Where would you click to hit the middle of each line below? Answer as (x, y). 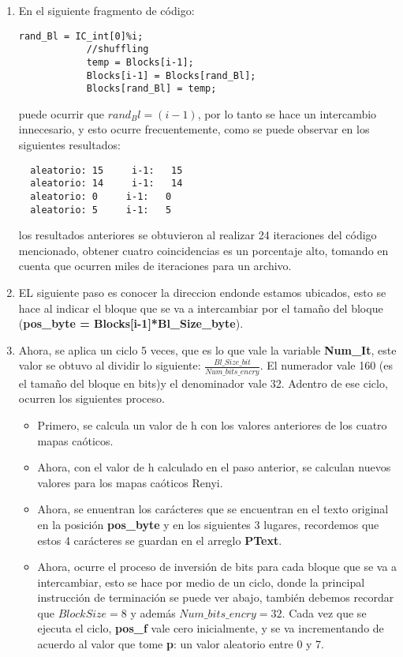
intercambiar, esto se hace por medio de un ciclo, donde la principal (201, 582)
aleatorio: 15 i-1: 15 (106, 170)
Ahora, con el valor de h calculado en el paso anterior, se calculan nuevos (214, 467)
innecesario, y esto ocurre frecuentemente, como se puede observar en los (194, 129)
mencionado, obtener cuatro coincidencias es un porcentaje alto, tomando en (203, 250)
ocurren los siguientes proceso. (91, 398)
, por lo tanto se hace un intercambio (287, 113)
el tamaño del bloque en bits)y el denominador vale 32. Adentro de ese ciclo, (203, 383)
